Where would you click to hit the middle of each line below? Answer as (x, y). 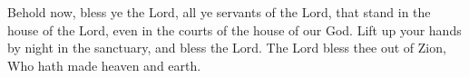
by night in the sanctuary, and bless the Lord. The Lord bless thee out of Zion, (227, 48)
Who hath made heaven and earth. (104, 65)
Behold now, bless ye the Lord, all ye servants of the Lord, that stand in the (219, 12)
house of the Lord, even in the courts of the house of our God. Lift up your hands (234, 29)
